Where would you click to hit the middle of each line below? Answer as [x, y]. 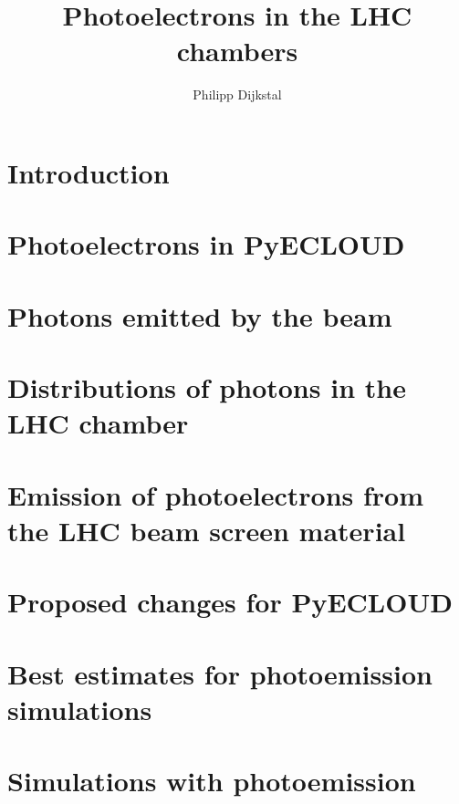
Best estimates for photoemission [220, 673]
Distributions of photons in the [207, 387]
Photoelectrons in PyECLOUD [206, 244]
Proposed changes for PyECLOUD [230, 602]
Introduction [89, 172]
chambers [237, 51]
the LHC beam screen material [207, 530]
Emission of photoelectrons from [216, 494]
